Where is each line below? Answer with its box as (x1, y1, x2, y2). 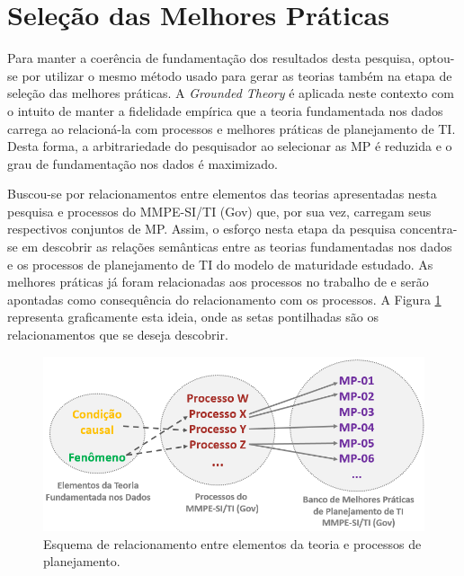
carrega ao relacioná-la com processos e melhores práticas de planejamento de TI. (7, 119, 456, 137)
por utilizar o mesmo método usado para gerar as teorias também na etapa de (22, 66, 452, 84)
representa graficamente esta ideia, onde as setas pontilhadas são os (7, 307, 379, 326)
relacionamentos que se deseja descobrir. (7, 325, 228, 344)
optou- (418, 49, 455, 67)
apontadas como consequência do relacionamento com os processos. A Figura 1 (7, 289, 442, 308)
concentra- (399, 219, 458, 238)
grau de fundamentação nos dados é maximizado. (7, 154, 278, 173)
